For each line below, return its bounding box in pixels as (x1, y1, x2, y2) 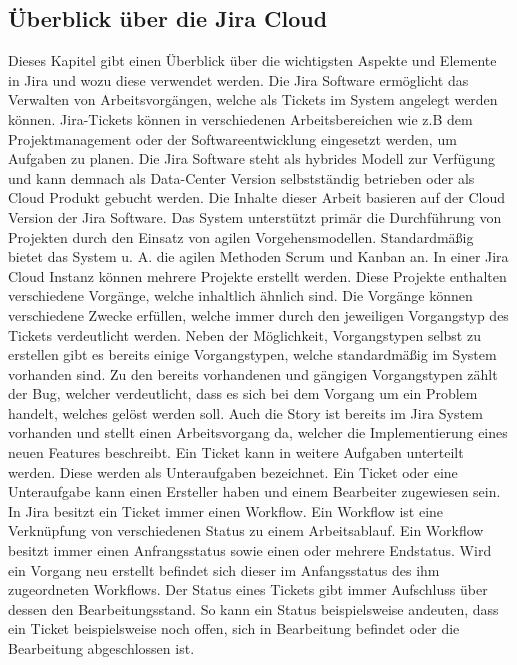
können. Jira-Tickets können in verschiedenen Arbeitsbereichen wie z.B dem (8, 108, 473, 129)
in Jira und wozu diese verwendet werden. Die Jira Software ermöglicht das (8, 69, 469, 90)
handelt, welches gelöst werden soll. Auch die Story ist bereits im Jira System (8, 402, 483, 423)
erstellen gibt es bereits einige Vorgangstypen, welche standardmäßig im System (8, 344, 497, 365)
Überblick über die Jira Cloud (8, 3, 328, 34)
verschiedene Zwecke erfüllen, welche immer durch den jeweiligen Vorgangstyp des (8, 304, 509, 325)
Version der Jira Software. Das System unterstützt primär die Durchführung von (8, 206, 502, 227)
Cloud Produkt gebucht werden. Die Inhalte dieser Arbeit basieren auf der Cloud (8, 187, 506, 208)
